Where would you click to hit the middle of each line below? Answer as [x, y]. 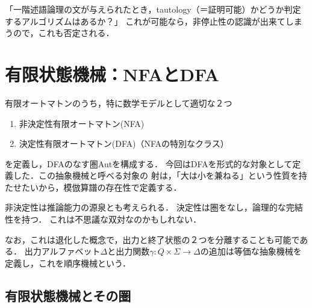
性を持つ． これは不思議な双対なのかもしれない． [103, 219]
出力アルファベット [62, 251]
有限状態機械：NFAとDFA [112, 74]
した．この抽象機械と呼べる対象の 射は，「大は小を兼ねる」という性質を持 [160, 175]
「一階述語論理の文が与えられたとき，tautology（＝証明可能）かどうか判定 [153, 9]
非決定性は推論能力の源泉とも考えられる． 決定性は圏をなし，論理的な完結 [154, 207]
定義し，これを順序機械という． [68, 263]
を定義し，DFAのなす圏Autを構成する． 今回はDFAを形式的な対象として [149, 163]
